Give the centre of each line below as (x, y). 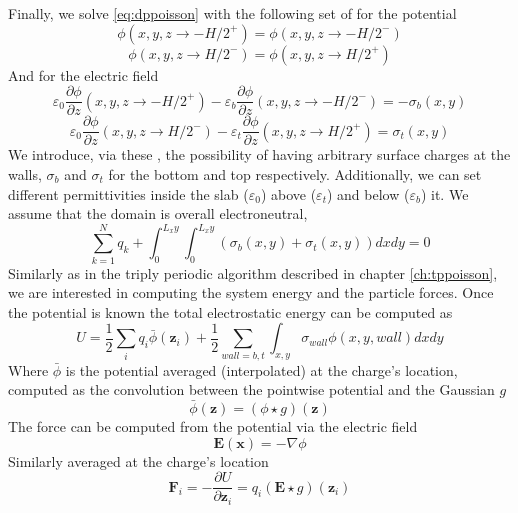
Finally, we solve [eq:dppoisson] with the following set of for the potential (232, 13)
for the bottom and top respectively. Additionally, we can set (295, 173)
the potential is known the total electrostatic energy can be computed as (230, 311)
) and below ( (368, 193)
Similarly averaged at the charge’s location (138, 460)
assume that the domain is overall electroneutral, (158, 213)
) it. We (444, 193)
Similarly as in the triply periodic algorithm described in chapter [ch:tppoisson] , (253, 272)
